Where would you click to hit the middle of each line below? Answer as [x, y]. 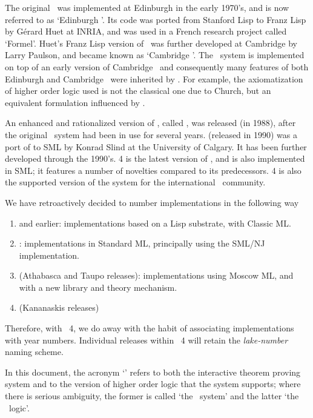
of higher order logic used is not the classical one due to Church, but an [138, 91]
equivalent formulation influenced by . [75, 102]
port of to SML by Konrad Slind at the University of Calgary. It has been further [156, 146]
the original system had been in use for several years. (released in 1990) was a [151, 134]
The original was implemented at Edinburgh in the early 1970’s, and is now [147, 7]
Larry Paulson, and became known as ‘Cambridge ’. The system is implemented [155, 55]
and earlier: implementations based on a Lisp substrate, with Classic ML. [155, 223]
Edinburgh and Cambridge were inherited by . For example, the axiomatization [154, 78]
